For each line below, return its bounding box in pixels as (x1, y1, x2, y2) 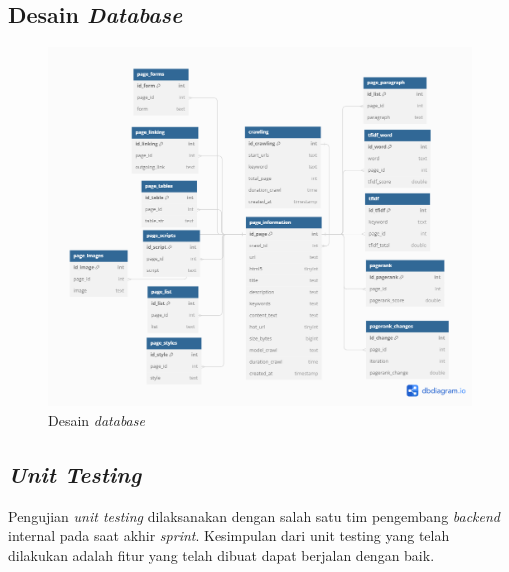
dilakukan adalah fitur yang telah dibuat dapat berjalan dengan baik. (8, 544, 435, 565)
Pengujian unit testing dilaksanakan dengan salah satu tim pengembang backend (8, 505, 501, 526)
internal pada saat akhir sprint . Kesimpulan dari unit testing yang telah (8, 525, 450, 546)
